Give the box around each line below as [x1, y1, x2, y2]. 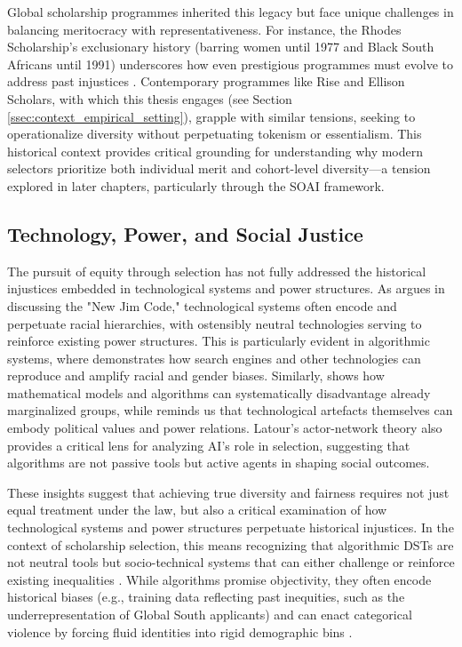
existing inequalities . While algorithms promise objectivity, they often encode [7, 570, 432, 588]
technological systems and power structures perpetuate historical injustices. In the [7, 518, 454, 537]
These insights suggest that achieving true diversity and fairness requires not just [7, 483, 450, 501]
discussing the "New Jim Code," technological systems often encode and [7, 296, 397, 315]
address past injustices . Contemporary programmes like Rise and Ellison [7, 72, 405, 91]
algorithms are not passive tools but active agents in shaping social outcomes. [7, 453, 430, 472]
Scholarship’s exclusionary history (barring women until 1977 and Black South [7, 37, 434, 56]
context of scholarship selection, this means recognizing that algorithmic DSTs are [7, 535, 454, 554]
